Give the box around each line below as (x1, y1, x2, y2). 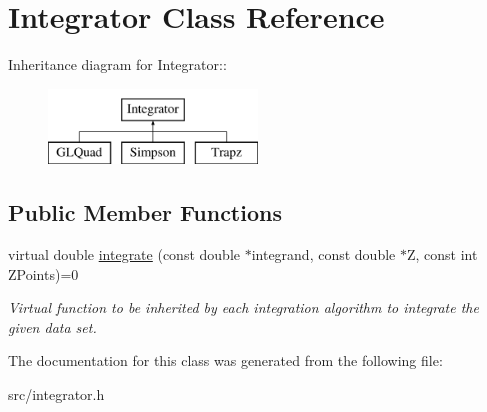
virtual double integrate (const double (8, 244, 240, 265)
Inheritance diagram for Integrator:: (8, 54, 227, 75)
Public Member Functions (8, 197, 282, 228)
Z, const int (406, 244, 478, 265)
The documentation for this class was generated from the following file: (8, 350, 443, 371)
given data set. (8, 316, 97, 337)
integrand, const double (251, 244, 396, 265)
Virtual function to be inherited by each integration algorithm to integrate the (8, 297, 479, 318)
